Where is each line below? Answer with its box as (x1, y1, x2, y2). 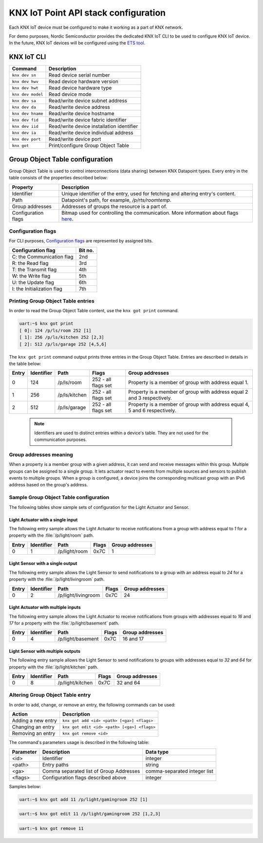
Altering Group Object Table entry (9, 692, 91, 699)
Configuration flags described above (42, 774, 127, 781)
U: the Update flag (12, 279, 55, 285)
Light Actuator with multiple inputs (9, 604, 81, 610)
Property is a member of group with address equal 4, (128, 401, 250, 408)
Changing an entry (12, 723, 55, 730)
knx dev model (12, 92, 43, 97)
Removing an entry (12, 730, 56, 737)
